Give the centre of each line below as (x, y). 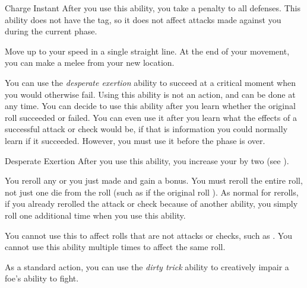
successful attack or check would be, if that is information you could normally (146, 129)
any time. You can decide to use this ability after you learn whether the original (150, 106)
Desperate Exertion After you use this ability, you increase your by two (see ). (147, 160)
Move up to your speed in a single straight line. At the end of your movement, (147, 51)
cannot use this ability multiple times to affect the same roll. (115, 247)
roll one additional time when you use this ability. (95, 215)
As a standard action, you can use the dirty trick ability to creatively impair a (147, 266)
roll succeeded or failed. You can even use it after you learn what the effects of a (151, 117)
